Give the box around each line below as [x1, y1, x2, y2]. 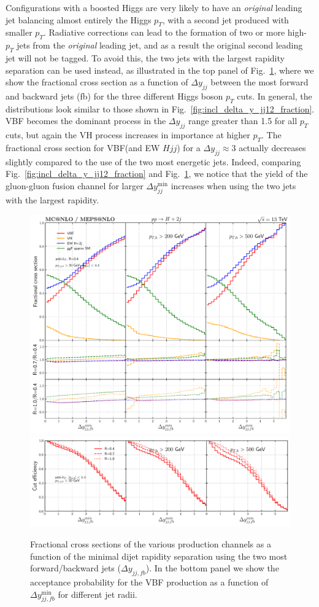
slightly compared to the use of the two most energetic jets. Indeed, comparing [6, 155, 301, 168]
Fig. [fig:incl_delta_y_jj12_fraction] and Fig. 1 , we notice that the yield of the [6, 167, 308, 180]
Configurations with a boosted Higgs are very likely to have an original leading [6, 1, 302, 14]
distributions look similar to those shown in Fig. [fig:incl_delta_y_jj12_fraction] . [6, 102, 315, 115]
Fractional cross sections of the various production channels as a [30, 538, 271, 550]
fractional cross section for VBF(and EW [6, 141, 160, 154]
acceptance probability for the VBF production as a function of [30, 576, 269, 588]
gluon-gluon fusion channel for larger [6, 179, 144, 192]
